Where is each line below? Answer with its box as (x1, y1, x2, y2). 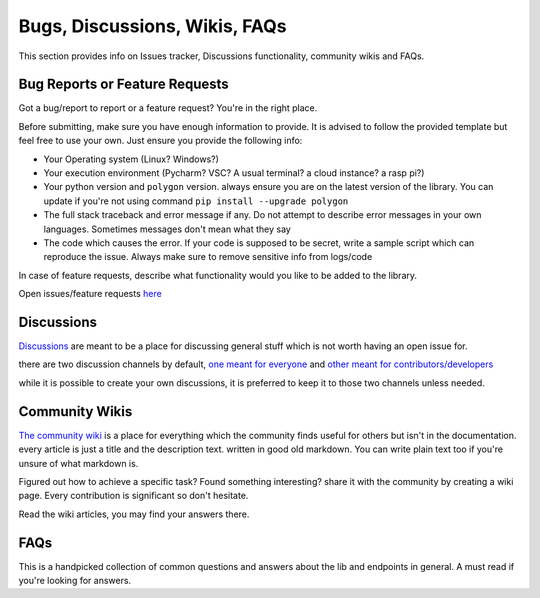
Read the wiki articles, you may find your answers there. (18, 508, 250, 520)
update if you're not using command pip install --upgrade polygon (43, 195, 349, 207)
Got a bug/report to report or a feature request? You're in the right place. (18, 102, 318, 114)
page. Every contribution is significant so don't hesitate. (18, 490, 249, 502)
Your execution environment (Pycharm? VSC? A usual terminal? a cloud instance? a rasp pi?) (43, 167, 425, 179)
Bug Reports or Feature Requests (18, 76, 229, 93)
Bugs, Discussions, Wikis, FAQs (18, 15, 287, 37)
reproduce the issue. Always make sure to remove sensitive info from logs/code (43, 251, 373, 263)
